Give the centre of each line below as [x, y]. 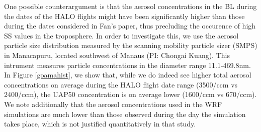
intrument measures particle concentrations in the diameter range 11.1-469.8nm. [127, 65]
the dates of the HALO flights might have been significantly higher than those [124, 16]
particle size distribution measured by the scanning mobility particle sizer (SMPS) [131, 45]
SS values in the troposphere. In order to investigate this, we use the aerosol [121, 35]
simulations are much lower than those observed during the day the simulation [125, 114]
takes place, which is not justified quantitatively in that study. [100, 124]
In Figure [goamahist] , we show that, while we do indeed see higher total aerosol [128, 75]
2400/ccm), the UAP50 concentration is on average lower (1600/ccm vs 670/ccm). [130, 94]
